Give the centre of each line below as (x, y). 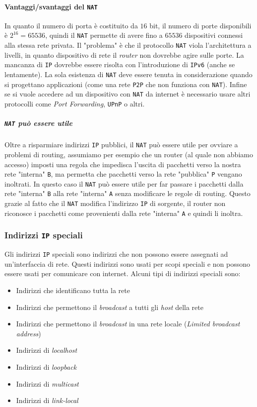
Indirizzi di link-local (47, 400)
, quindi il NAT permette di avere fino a (104, 35)
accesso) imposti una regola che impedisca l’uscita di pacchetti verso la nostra (123, 164)
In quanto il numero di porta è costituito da (71, 25)
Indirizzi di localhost (47, 350)
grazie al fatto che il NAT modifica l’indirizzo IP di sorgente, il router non (115, 203)
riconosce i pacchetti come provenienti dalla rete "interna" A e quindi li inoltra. (124, 213)
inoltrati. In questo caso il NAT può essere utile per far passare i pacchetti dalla (124, 183)
